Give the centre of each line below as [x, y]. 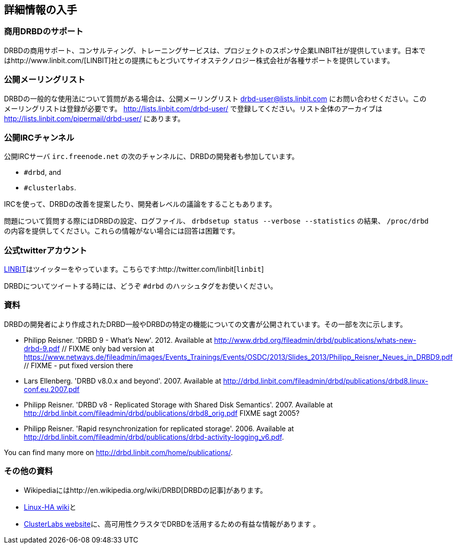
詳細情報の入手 [40, 10]
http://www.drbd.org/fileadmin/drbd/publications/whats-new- [315, 340]
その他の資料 [29, 471]
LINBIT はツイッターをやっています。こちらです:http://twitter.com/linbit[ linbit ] [134, 269]
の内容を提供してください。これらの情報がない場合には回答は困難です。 [122, 231]
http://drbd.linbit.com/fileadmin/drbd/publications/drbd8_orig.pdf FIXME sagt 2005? [162, 413]
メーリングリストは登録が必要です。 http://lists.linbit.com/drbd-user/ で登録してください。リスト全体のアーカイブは [193, 108]
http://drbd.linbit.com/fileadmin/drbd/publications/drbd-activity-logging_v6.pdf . [154, 437]
